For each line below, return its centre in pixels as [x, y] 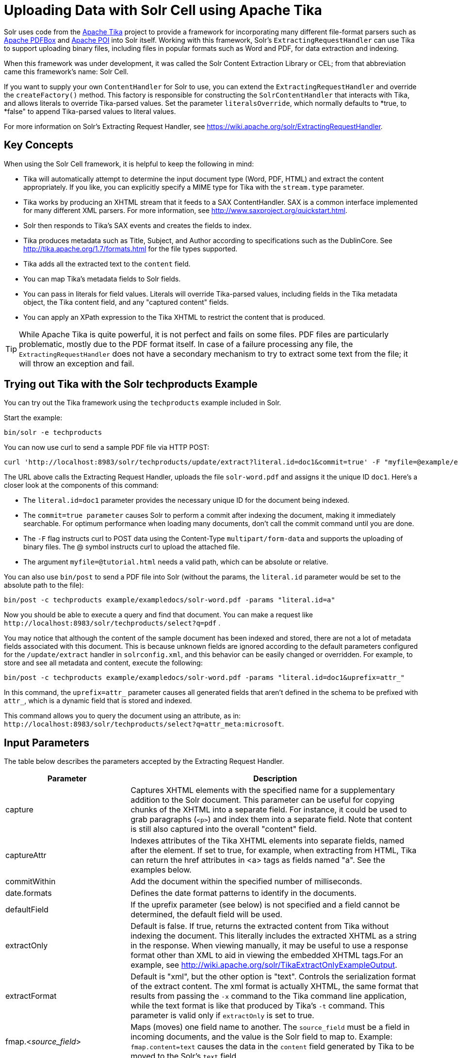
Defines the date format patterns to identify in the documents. [244, 893]
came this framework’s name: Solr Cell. [66, 71]
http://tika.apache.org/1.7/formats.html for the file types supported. [131, 248]
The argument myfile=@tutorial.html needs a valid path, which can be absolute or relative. [176, 562]
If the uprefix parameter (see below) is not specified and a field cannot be [265, 905]
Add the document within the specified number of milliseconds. [246, 882]
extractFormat [31, 996]
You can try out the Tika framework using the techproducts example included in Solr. [143, 403]
